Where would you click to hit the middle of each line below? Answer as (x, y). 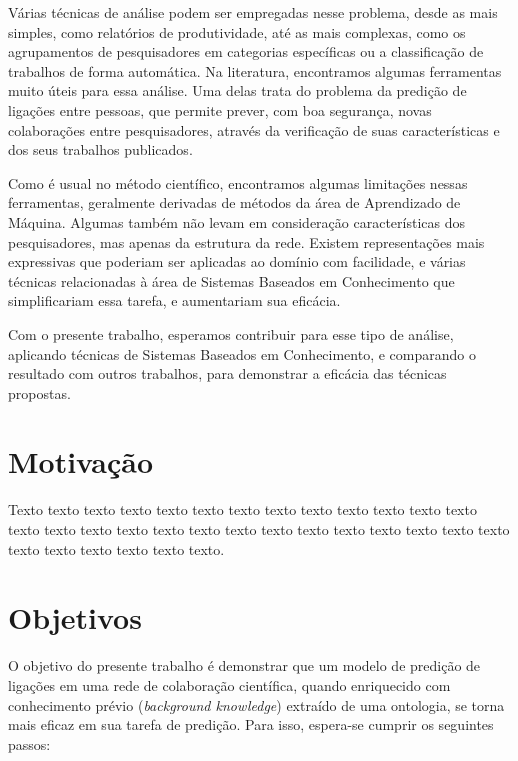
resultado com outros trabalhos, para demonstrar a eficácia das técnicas (227, 373)
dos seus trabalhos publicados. (100, 149)
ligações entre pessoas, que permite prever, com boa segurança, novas (220, 109)
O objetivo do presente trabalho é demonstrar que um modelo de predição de (244, 665)
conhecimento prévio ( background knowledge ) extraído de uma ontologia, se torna (256, 704)
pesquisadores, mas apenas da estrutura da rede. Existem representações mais (246, 241)
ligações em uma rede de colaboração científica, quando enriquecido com (229, 684)
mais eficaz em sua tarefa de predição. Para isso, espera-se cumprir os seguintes (251, 724)
